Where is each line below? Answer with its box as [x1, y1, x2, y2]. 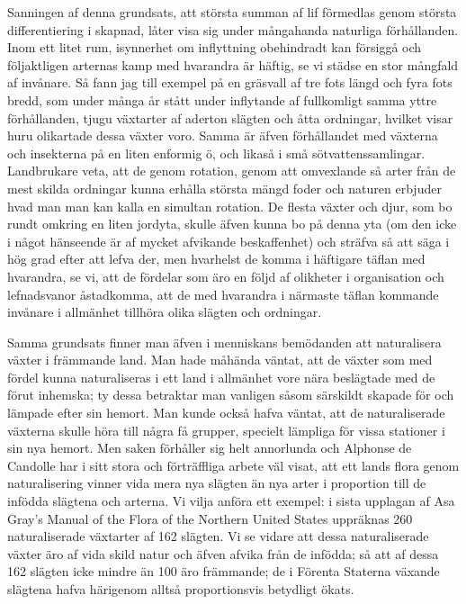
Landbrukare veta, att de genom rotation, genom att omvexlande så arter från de [7, 161, 456, 180]
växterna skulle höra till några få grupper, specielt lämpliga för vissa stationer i [7, 420, 445, 439]
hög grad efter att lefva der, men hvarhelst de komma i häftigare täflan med [7, 249, 426, 268]
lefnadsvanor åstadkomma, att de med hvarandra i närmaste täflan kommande [7, 284, 439, 303]
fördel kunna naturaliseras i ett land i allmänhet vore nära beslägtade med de [7, 367, 435, 386]
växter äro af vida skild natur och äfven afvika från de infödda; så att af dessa [7, 544, 439, 563]
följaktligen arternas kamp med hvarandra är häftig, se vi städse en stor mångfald [7, 55, 459, 74]
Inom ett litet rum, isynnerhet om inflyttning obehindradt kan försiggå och [7, 38, 422, 57]
